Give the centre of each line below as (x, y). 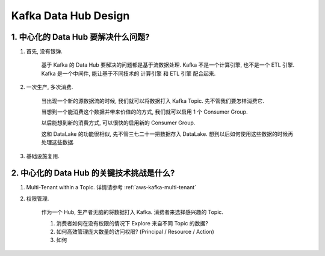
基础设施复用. (43, 156)
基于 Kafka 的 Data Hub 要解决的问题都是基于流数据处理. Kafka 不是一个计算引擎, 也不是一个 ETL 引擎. (168, 65)
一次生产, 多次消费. (50, 87)
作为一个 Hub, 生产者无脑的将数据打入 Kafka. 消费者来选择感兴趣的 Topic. (132, 212)
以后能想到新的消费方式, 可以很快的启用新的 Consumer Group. (118, 123)
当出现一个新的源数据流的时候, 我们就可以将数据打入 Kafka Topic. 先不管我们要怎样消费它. (153, 101)
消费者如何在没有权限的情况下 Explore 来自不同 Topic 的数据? (132, 223)
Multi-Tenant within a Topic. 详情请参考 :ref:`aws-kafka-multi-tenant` (111, 187)
